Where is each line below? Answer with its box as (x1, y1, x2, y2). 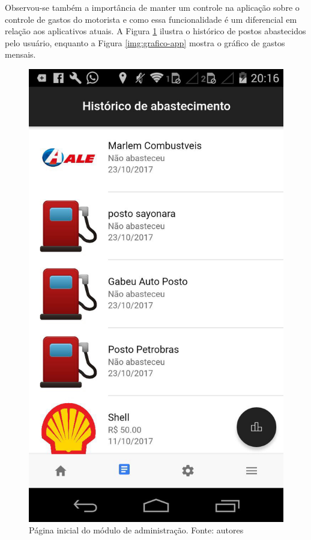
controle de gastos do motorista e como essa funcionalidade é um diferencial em (5, 13, 297, 25)
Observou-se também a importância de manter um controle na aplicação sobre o (5, 1, 300, 13)
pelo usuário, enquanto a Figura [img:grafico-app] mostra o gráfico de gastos (5, 36, 285, 49)
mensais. (5, 48, 36, 61)
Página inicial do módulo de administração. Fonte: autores (29, 524, 244, 536)
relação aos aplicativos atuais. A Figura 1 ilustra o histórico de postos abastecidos (5, 25, 306, 37)
